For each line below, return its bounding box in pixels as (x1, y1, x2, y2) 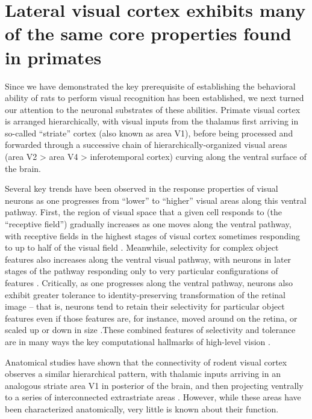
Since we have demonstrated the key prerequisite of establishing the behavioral (5, 79, 296, 92)
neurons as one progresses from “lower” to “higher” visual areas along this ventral (5, 194, 307, 206)
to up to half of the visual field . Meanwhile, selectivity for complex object (5, 241, 279, 254)
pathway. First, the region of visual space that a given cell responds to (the (5, 206, 282, 218)
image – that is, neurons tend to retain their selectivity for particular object (5, 300, 285, 313)
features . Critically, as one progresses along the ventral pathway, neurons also (5, 277, 293, 289)
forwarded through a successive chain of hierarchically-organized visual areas (5, 138, 287, 151)
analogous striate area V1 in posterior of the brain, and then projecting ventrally (5, 379, 304, 391)
